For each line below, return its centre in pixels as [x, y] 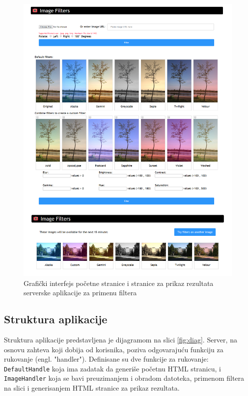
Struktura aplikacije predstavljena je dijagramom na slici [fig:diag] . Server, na [121, 339]
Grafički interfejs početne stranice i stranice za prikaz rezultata [119, 283]
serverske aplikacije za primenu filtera [80, 293]
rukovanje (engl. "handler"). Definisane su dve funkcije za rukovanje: [106, 359]
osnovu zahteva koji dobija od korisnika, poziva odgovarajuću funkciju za [114, 349]
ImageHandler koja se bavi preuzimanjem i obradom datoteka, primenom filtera [124, 378]
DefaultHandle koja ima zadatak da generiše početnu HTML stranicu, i [112, 368]
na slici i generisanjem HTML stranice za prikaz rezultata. [92, 388]
